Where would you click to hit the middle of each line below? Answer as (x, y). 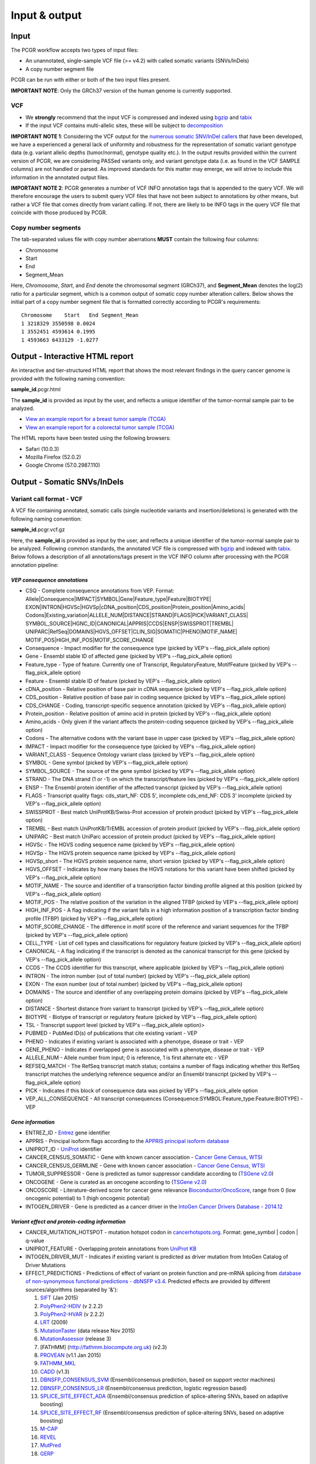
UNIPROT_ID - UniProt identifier (63, 1149)
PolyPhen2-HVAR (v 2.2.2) (72, 1314)
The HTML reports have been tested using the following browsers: (91, 438)
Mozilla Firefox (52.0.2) (53, 457)
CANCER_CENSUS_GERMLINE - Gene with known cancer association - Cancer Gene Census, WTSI (145, 1165)
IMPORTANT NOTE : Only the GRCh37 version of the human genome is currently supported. (121, 90)
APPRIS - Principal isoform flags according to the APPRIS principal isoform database (127, 1141)
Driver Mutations (46, 1265)
